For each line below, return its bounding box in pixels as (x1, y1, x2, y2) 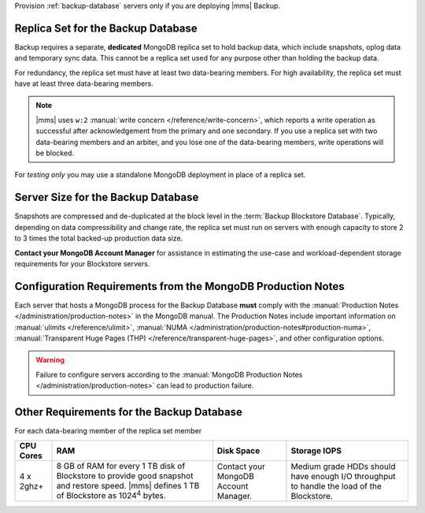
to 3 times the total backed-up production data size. (14, 233, 183, 243)
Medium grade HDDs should (290, 461, 396, 472)
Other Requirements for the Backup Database (14, 405, 243, 418)
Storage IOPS (290, 445, 342, 456)
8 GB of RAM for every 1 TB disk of (56, 461, 186, 472)
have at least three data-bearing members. (14, 79, 153, 88)
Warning (35, 355, 65, 365)
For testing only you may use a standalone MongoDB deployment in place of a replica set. (14, 170, 306, 180)
